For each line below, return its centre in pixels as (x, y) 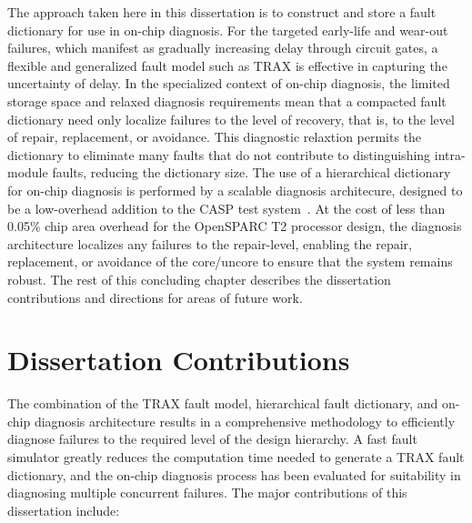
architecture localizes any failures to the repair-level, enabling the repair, (210, 243)
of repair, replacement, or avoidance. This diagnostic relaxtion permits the (215, 137)
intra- (450, 154)
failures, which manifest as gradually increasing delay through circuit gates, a (223, 48)
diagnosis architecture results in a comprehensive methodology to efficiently (245, 421)
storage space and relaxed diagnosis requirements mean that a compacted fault (227, 101)
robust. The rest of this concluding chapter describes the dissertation (199, 279)
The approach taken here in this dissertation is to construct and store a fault (222, 12)
